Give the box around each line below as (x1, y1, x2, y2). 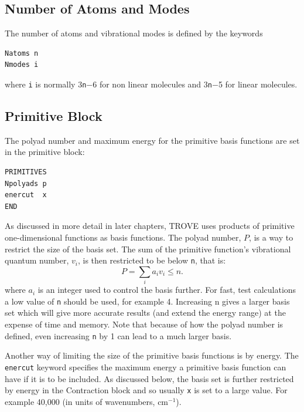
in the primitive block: (5, 146, 85, 158)
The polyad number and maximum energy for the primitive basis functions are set (5, 134, 300, 146)
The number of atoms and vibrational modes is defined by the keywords (5, 27, 263, 39)
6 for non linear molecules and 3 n (93, 77, 212, 90)
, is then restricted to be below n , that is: (77, 254, 226, 266)
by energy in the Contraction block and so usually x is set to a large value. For (5, 384, 288, 396)
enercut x (5, 191, 47, 200)
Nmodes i (5, 60, 39, 69)
